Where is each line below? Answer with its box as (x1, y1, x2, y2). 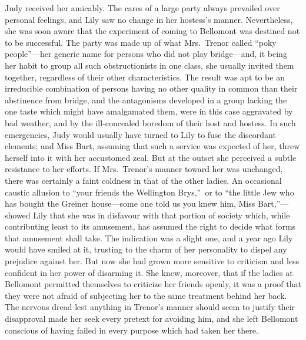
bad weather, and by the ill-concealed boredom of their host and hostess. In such (5, 116, 296, 129)
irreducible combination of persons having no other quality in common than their (5, 82, 298, 95)
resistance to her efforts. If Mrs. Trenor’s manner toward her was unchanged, (5, 163, 283, 175)
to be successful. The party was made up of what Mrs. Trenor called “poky (5, 36, 277, 48)
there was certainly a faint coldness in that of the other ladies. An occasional (5, 174, 282, 186)
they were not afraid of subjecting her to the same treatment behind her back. (5, 289, 287, 301)
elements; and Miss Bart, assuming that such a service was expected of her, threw (5, 140, 300, 152)
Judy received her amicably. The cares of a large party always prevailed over (5, 2, 280, 14)
